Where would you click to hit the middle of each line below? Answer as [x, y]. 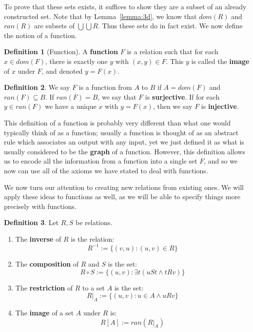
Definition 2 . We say [37, 87]
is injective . [220, 106]
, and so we [221, 161]
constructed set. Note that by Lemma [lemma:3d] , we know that [100, 16]
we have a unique [71, 106]
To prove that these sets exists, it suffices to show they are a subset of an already [125, 6]
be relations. [94, 222]
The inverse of [38, 239]
